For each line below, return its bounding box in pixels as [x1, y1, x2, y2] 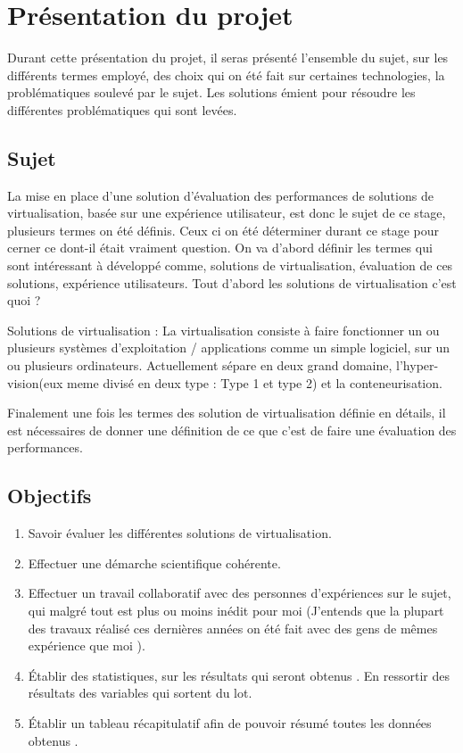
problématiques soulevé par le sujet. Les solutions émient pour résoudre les [7, 83, 416, 102]
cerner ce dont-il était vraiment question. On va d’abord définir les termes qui [7, 238, 433, 257]
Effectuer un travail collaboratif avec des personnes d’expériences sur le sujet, [28, 583, 451, 602]
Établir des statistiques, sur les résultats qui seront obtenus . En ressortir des [28, 666, 451, 684]
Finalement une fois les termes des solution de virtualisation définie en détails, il [7, 403, 446, 422]
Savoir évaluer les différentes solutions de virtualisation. [28, 524, 332, 542]
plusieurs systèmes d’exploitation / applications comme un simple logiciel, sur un [7, 338, 451, 357]
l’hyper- [396, 356, 439, 375]
